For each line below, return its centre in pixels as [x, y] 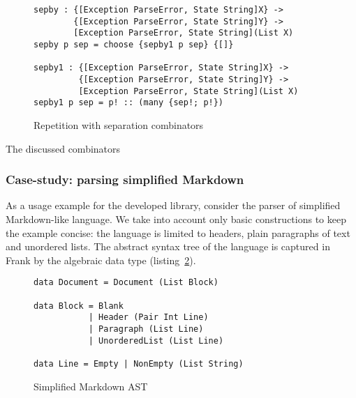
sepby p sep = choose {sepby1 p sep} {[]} [134, 44]
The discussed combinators [63, 148]
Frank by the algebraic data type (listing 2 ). [101, 260]
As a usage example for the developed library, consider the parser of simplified [173, 205]
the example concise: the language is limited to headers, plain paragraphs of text [178, 232]
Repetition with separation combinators [119, 124]
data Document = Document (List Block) [126, 283]
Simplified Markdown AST [91, 386]
